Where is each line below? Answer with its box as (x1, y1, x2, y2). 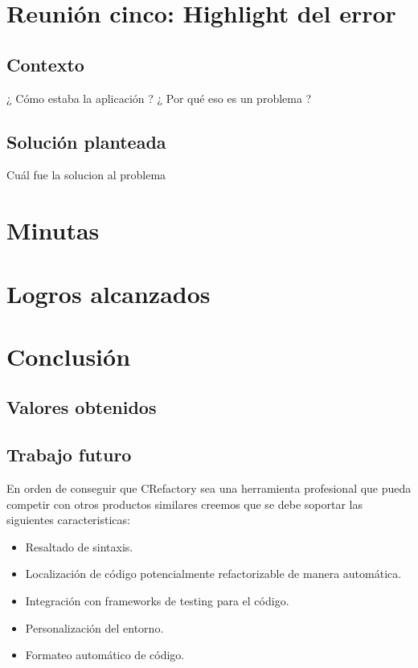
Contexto (6, 51, 84, 76)
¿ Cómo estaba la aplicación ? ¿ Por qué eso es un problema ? (6, 89, 312, 106)
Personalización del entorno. (25, 619, 164, 636)
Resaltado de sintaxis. (25, 538, 133, 555)
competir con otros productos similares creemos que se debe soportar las (6, 495, 363, 512)
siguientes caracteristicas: (6, 511, 130, 528)
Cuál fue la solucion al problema (6, 166, 166, 183)
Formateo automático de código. (25, 646, 185, 663)
